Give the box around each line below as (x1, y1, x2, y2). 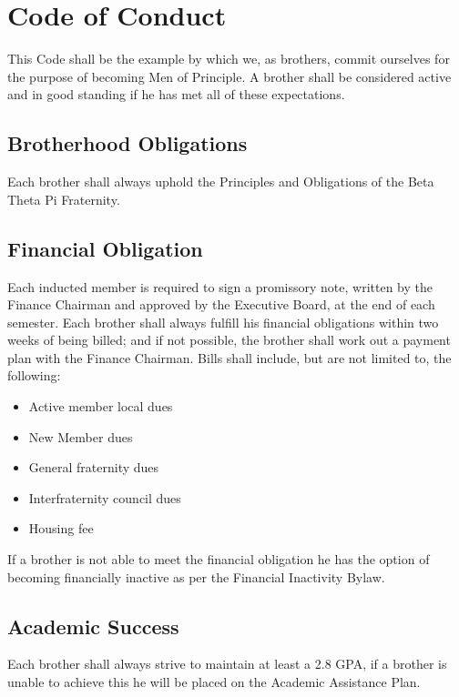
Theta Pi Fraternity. (7, 189, 120, 208)
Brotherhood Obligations (7, 129, 248, 157)
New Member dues (28, 427, 133, 446)
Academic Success (7, 611, 179, 640)
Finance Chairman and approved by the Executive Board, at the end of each (7, 295, 435, 314)
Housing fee (28, 519, 94, 538)
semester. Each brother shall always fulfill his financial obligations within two (7, 312, 439, 331)
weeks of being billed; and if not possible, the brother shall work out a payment (7, 330, 451, 349)
